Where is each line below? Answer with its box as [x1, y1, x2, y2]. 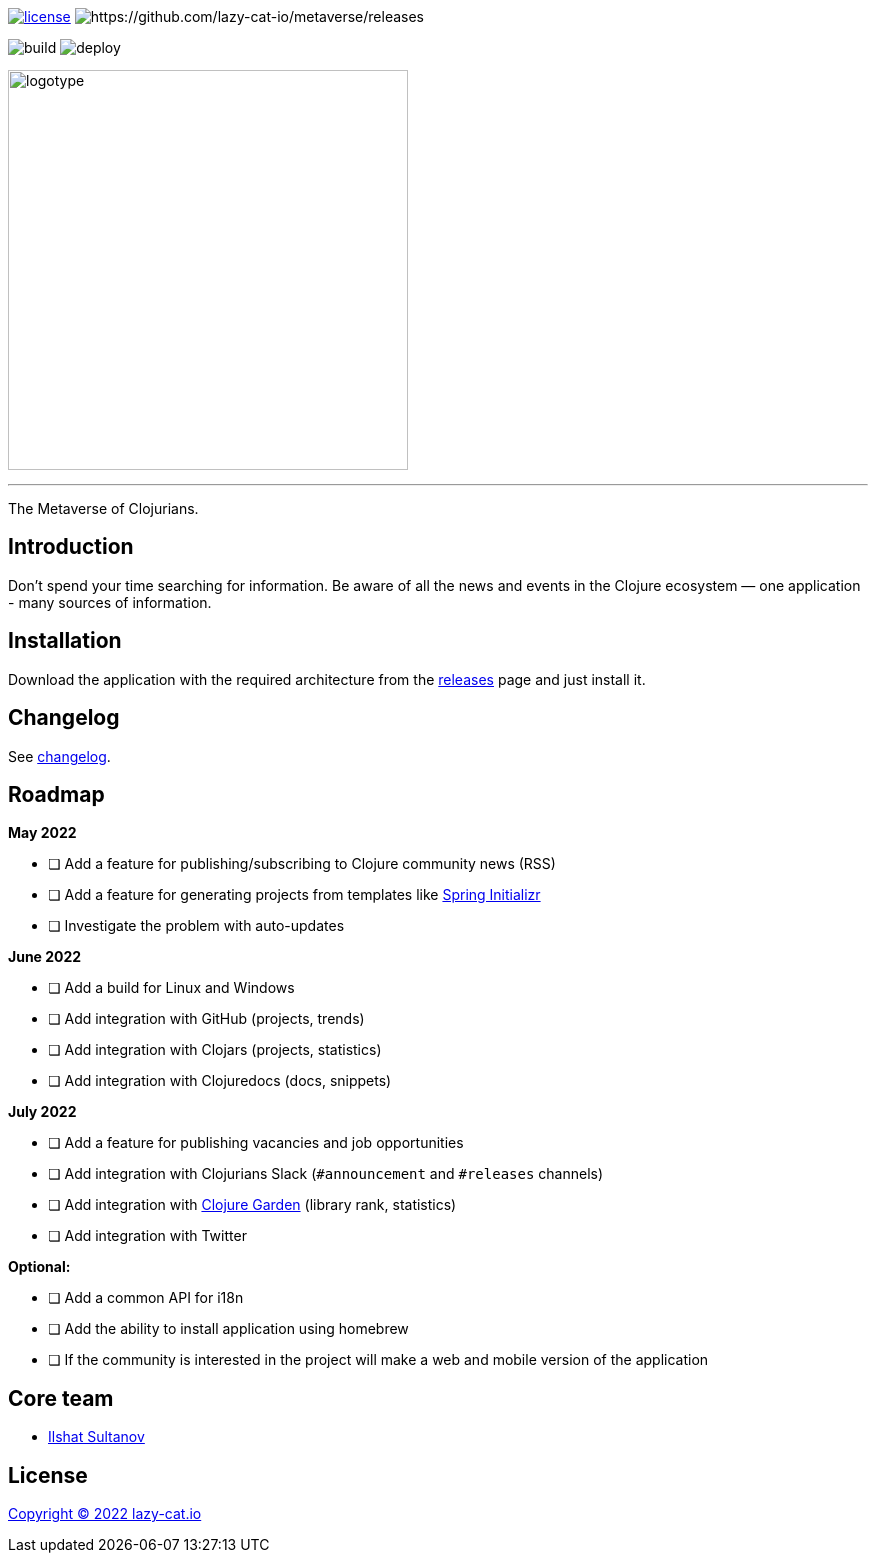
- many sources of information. [8, 593, 212, 611]
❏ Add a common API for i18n [48, 1289, 244, 1307]
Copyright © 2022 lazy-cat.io [8, 1505, 202, 1523]
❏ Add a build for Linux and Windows [48, 979, 295, 997]
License [8, 1462, 88, 1488]
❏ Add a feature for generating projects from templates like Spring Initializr [48, 886, 541, 904]
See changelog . [8, 747, 111, 765]
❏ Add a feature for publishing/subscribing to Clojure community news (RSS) [48, 855, 556, 873]
